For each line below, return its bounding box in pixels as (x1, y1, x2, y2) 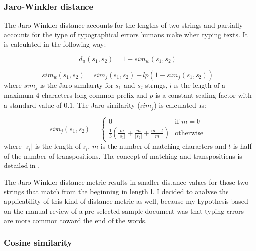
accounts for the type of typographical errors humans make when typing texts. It (4, 29, 248, 39)
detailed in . (4, 160, 40, 170)
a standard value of (4, 100, 62, 110)
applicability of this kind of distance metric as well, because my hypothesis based (4, 196, 248, 206)
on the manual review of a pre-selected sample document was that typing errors (4, 205, 244, 216)
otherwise (175, 129, 203, 137)
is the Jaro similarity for (40, 80, 114, 90)
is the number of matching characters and (100, 141, 227, 151)
